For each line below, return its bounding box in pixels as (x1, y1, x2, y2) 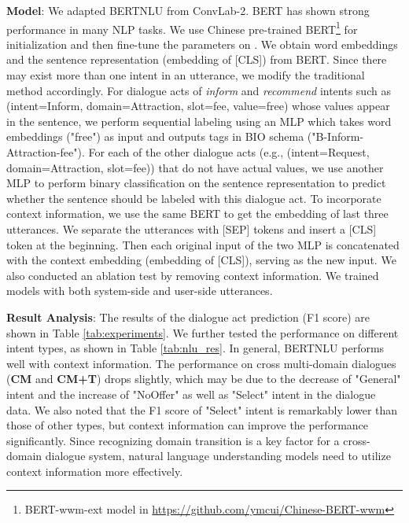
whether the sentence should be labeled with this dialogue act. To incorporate (6, 190, 381, 206)
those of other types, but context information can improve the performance (6, 417, 369, 433)
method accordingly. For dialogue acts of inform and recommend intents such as (6, 82, 391, 98)
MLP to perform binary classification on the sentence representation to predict (6, 175, 386, 191)
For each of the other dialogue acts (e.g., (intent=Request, (88, 144, 370, 160)
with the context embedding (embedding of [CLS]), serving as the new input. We (6, 252, 396, 268)
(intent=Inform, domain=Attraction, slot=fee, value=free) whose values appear (6, 98, 390, 114)
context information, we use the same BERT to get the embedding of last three (6, 205, 389, 222)
